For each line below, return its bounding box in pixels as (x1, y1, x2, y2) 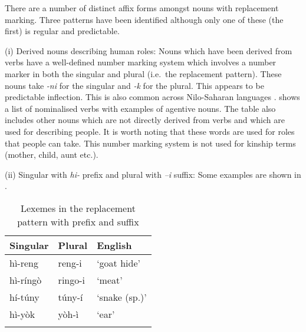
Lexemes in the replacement (20, 201, 136, 215)
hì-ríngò (9, 273, 42, 287)
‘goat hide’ (97, 255, 140, 270)
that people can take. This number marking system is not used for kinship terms (5, 137, 296, 149)
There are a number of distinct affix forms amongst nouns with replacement (5, 2, 279, 14)
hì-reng (9, 255, 38, 270)
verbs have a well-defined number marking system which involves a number (5, 56, 277, 68)
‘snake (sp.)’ (97, 290, 147, 304)
